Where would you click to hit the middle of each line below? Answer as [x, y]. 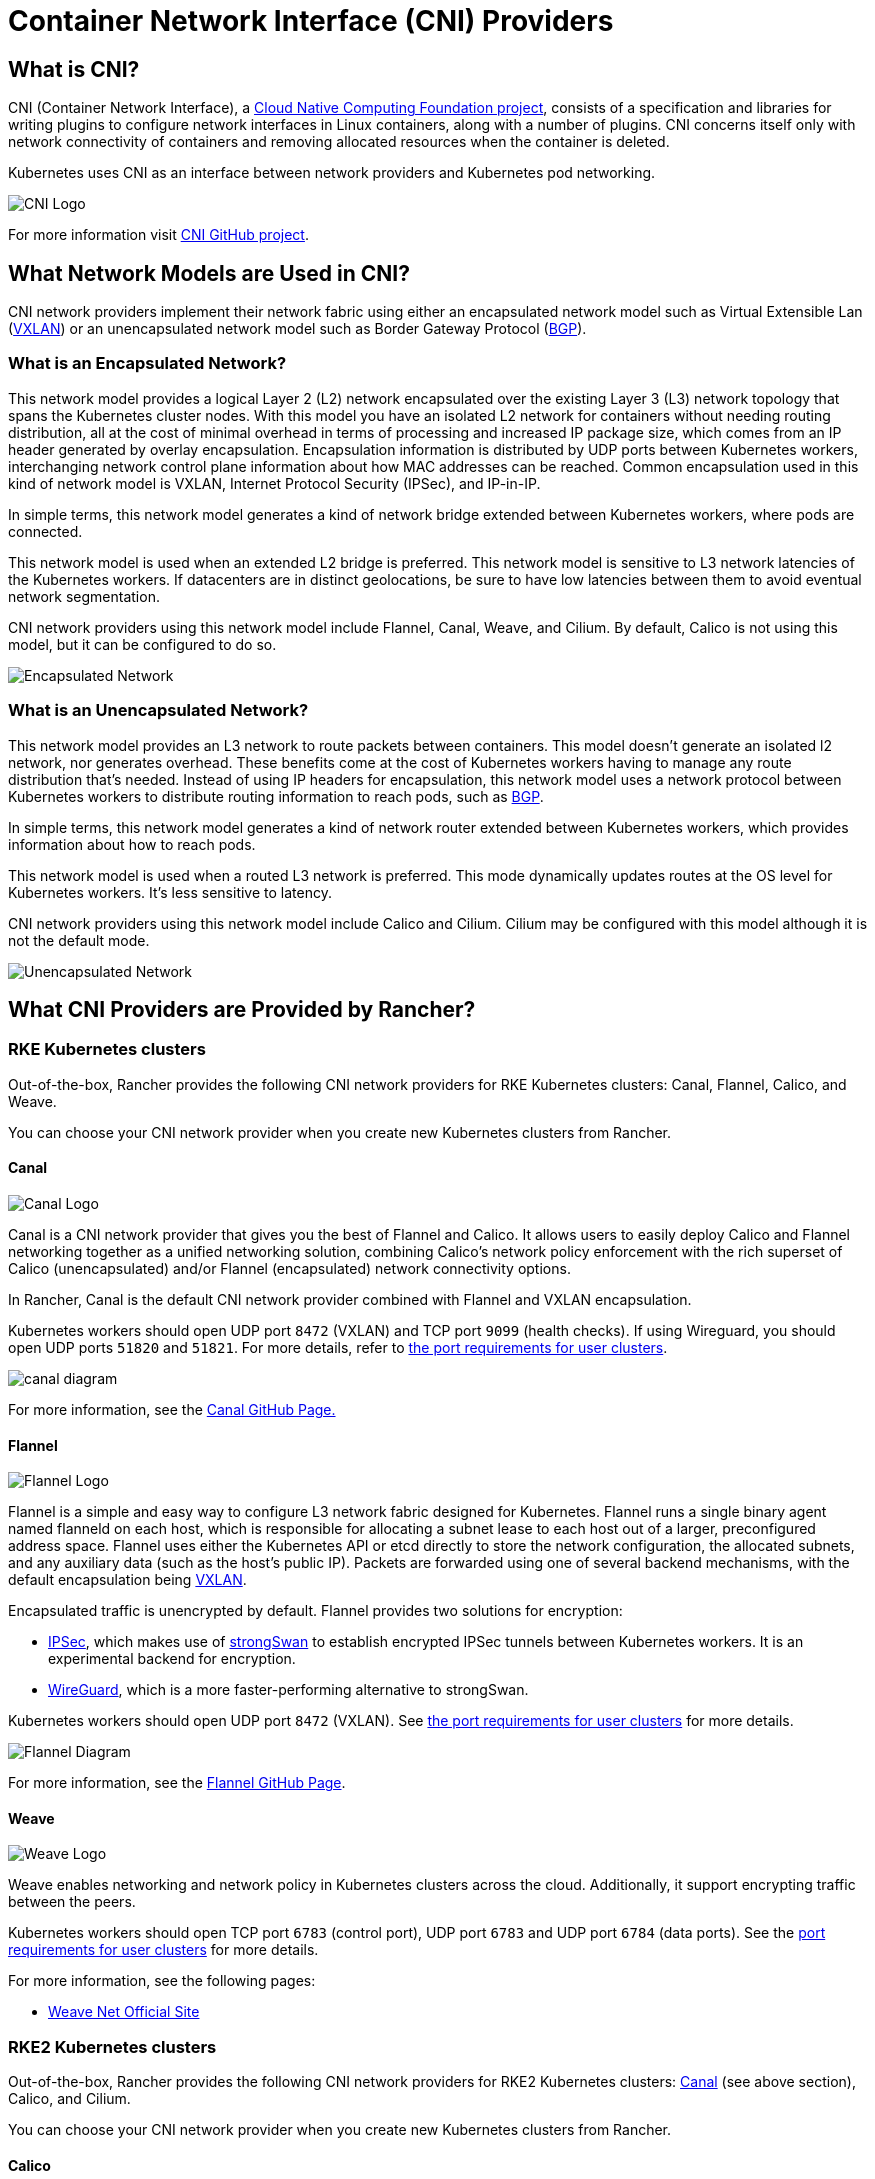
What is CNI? [74, 69]
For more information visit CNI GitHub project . [158, 235]
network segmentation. [84, 596]
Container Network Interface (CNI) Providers [311, 21]
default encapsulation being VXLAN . [127, 1580]
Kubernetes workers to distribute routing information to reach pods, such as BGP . [276, 796]
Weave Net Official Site [124, 2012]
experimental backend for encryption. [172, 1659]
